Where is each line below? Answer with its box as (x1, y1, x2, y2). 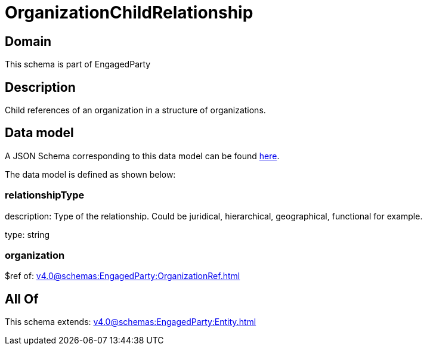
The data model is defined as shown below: (5, 169, 176, 179)
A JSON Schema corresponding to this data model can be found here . (5, 150, 280, 161)
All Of (5, 291, 39, 306)
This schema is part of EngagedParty (5, 59, 151, 70)
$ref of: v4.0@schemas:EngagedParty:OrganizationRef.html (5, 271, 240, 281)
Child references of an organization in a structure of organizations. (5, 105, 266, 116)
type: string (5, 229, 50, 240)
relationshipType (5, 189, 85, 202)
